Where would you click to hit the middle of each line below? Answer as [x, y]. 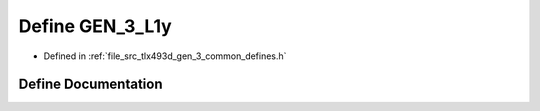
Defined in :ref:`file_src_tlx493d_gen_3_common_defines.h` [165, 56]
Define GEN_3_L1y [95, 26]
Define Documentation [90, 84]
